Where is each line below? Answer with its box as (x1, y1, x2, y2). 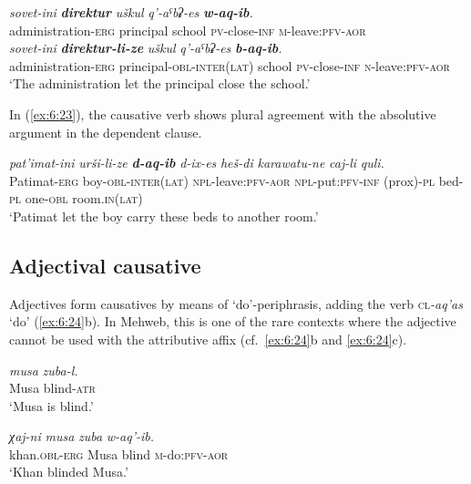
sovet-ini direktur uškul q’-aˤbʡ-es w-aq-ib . (9, 3, 253, 21)
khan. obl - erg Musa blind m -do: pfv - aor (9, 444, 229, 463)
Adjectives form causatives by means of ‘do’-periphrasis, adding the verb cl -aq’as (9, 293, 463, 313)
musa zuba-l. (9, 360, 78, 379)
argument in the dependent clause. (9, 122, 202, 141)
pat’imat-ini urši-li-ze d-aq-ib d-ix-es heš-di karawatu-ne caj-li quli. (9, 153, 384, 172)
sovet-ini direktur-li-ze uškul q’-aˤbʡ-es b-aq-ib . (9, 38, 282, 57)
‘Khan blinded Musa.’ (9, 462, 128, 481)
